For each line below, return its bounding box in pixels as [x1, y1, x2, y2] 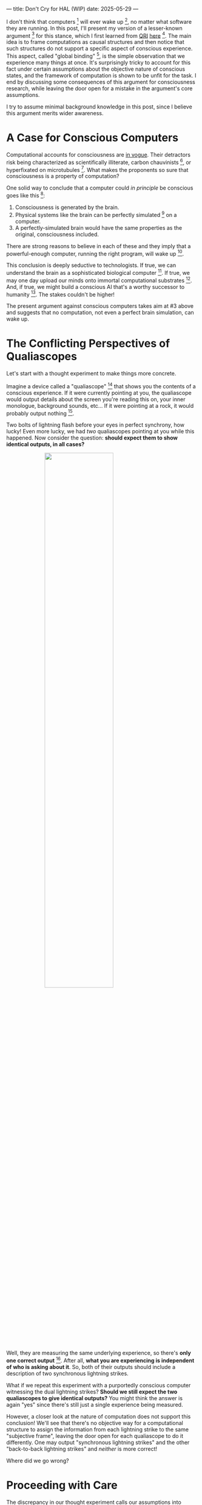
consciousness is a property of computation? [6, 173, 120, 180]
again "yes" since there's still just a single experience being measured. [6, 1401, 183, 1409]
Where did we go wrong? [6, 1457, 69, 1465]
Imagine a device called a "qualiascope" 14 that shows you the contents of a [6, 382, 196, 390]
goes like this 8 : [6, 191, 45, 199]
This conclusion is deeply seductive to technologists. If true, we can [6, 262, 177, 269]
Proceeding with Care [6, 1478, 118, 1492]
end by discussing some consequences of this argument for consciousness [6, 78, 195, 85]
